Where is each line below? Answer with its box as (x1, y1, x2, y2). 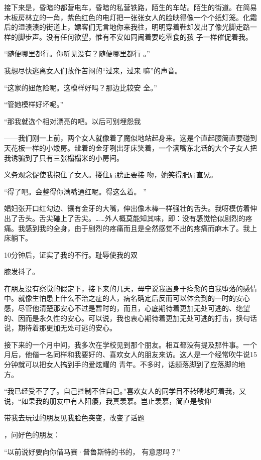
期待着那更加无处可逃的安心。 (18, 322, 116, 333)
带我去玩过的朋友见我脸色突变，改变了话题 (4, 412, 145, 423)
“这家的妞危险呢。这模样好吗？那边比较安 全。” (4, 82, 157, 92)
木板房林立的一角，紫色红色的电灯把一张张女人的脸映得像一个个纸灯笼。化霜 (4, 12, 257, 22)
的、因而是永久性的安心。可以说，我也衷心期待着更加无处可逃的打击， (4, 312, 236, 323)
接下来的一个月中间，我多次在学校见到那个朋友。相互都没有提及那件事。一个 (4, 339, 257, 350)
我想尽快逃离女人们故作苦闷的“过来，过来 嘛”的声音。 (4, 65, 182, 75)
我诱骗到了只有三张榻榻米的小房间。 (4, 152, 123, 163)
